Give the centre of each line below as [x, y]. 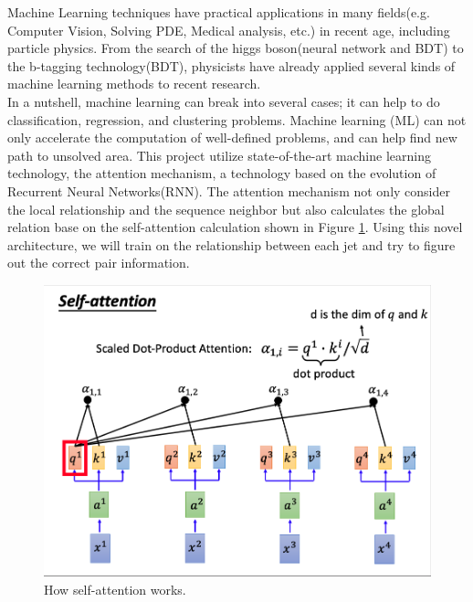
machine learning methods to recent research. [134, 84]
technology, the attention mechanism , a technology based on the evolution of [222, 173]
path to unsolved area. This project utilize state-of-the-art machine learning [219, 155]
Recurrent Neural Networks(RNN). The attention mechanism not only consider [229, 190]
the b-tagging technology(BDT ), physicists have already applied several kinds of [231, 65]
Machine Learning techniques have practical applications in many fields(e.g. [219, 12]
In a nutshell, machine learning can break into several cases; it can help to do [224, 101]
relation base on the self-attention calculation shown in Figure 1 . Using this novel [235, 227]
